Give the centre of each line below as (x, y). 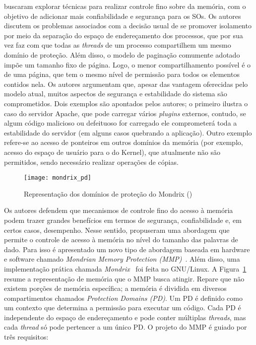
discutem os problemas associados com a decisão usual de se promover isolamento (128, 26)
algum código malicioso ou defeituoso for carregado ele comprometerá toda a (121, 123)
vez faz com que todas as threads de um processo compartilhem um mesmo (118, 45)
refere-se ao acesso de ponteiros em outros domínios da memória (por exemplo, (124, 142)
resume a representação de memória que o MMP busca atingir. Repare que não (124, 278)
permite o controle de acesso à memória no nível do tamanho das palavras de (121, 240)
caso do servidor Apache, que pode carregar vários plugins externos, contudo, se (125, 113)
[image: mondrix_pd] (58, 178)
